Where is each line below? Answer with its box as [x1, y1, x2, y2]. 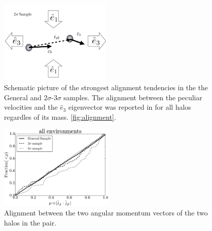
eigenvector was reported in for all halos [68, 102, 191, 112]
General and [4, 92, 42, 102]
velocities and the [4, 102, 58, 112]
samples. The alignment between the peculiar [63, 92, 202, 102]
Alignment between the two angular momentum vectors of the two [4, 207, 208, 217]
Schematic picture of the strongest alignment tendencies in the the [4, 82, 208, 93]
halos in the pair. [4, 217, 57, 227]
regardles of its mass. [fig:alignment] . [4, 111, 116, 122]
